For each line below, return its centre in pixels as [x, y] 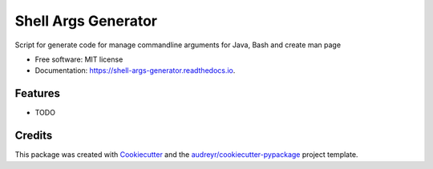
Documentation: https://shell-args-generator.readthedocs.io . [135, 70]
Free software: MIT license [79, 59]
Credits [34, 136]
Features [37, 93]
